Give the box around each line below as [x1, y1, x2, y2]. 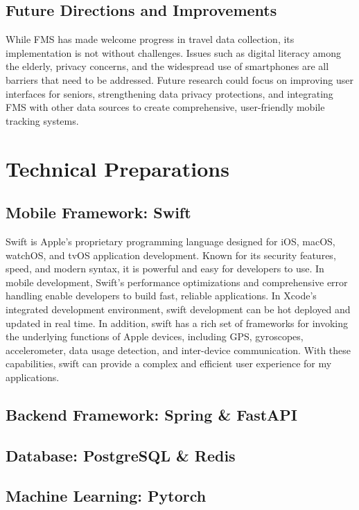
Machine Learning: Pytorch [6, 485, 207, 507]
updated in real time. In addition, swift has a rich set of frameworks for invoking [6, 315, 349, 330]
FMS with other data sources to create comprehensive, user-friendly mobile [6, 100, 325, 114]
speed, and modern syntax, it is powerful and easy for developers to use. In [6, 261, 324, 276]
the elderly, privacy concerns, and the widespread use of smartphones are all [6, 59, 329, 73]
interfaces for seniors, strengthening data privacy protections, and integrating [6, 86, 333, 100]
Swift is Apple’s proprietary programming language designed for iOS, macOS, [6, 234, 335, 248]
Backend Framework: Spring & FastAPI [6, 403, 297, 425]
